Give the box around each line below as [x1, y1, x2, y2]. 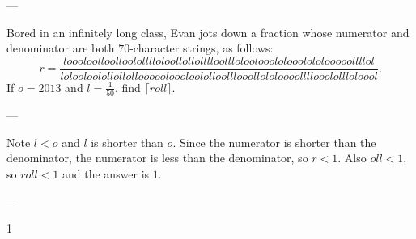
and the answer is [62, 165, 150, 182]
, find [115, 78, 141, 95]
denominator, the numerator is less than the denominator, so [6, 149, 308, 166]
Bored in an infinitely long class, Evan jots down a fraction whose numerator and [6, 23, 410, 40]
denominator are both [6, 40, 115, 57]
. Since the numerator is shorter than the [172, 133, 376, 150]
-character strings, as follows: [129, 40, 274, 57]
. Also [337, 149, 367, 166]
